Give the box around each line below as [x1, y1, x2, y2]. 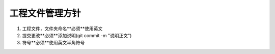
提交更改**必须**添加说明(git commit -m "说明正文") [22, 32, 132, 38]
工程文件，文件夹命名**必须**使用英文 [22, 25, 103, 32]
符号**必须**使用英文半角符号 [22, 40, 85, 46]
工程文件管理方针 [9, 8, 81, 19]
